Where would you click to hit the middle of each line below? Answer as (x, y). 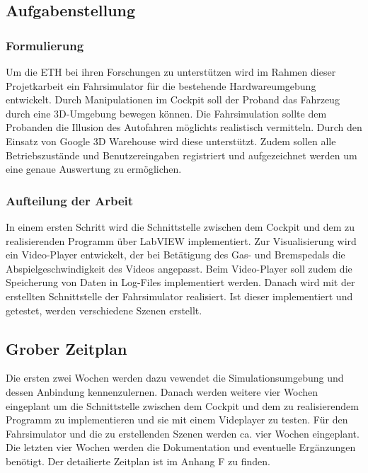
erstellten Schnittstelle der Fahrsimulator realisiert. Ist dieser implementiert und (179, 296)
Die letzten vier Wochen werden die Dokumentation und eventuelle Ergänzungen (181, 447)
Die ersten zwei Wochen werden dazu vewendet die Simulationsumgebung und (175, 378)
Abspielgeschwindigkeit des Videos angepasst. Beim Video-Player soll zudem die (179, 268)
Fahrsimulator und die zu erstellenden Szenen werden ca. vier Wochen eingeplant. (183, 433)
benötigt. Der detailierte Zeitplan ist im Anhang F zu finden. (138, 461)
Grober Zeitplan (67, 348)
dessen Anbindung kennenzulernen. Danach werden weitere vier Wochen (162, 391)
